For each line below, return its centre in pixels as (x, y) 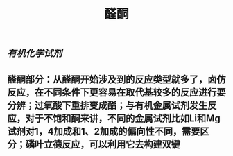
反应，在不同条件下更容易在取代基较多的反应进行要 (116, 92)
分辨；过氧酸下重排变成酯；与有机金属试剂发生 (107, 105)
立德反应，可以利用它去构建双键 (112, 144)
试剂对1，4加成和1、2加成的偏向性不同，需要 (104, 131)
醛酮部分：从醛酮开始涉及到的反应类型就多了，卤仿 (116, 79)
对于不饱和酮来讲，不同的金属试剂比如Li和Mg (123, 118)
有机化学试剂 (35, 54)
